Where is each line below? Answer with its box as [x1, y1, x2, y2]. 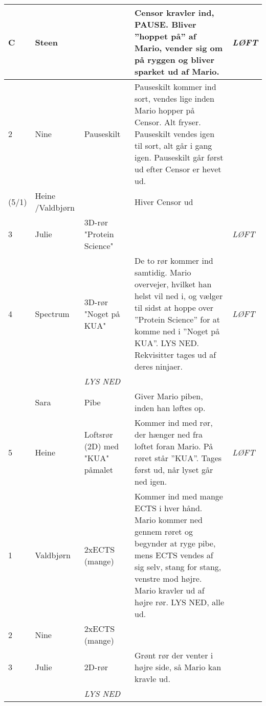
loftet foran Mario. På [135, 440, 213, 452]
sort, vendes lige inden [135, 93, 214, 104]
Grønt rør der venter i [135, 649, 213, 661]
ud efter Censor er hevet [135, 163, 221, 175]
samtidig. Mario [135, 266, 191, 278]
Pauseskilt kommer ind [135, 81, 216, 93]
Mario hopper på [135, 104, 195, 116]
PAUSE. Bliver [135, 18, 196, 30]
